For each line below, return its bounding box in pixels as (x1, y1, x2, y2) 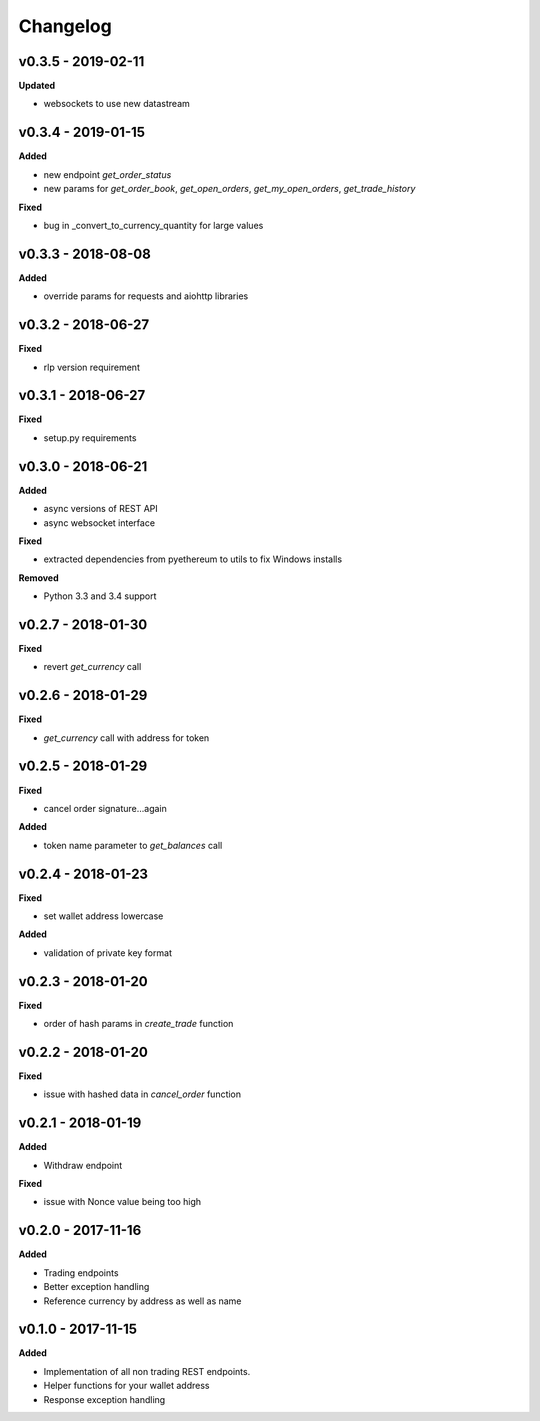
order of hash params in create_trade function (43, 1018, 234, 1030)
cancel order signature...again (43, 802, 167, 814)
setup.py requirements (43, 431, 137, 444)
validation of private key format (43, 946, 172, 959)
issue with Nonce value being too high (43, 1196, 202, 1208)
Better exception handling (43, 1281, 150, 1293)
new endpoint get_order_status (43, 168, 172, 180)
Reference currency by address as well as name (43, 1295, 242, 1307)
